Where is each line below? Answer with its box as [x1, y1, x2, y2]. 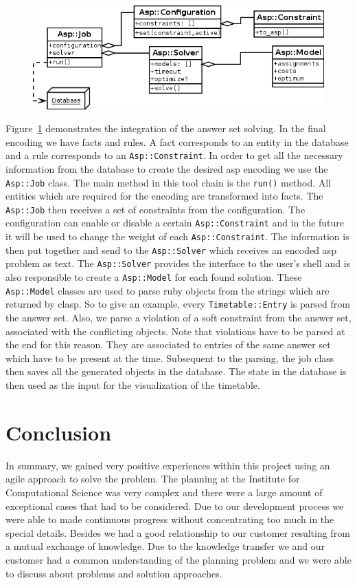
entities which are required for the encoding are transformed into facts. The [5, 189, 323, 203]
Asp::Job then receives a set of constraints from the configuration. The [5, 202, 306, 216]
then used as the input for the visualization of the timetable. [5, 378, 260, 392]
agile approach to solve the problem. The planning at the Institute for [5, 471, 300, 486]
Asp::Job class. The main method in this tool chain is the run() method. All [5, 175, 332, 189]
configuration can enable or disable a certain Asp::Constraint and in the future [5, 215, 345, 230]
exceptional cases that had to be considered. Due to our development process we [5, 498, 344, 513]
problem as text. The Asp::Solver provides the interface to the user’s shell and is [5, 256, 351, 270]
